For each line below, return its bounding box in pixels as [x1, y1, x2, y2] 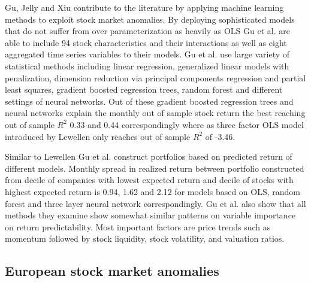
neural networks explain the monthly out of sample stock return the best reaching [5, 106, 306, 119]
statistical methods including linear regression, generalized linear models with [5, 59, 289, 72]
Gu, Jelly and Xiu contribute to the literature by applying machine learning [5, 1, 284, 13]
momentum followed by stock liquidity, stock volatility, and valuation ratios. [5, 232, 285, 245]
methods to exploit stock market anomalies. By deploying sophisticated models [5, 13, 295, 25]
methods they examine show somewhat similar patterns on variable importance [5, 209, 296, 221]
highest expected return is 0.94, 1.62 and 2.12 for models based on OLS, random [5, 185, 301, 197]
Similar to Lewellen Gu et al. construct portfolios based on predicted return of [5, 150, 292, 163]
